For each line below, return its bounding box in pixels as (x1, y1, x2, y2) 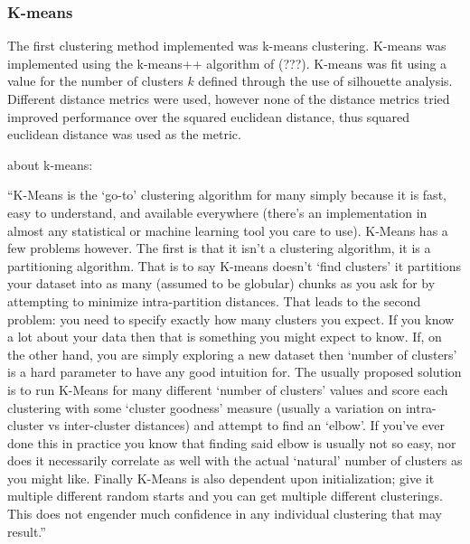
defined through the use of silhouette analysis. (198, 71, 453, 90)
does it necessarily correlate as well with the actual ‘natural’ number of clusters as (7, 451, 463, 470)
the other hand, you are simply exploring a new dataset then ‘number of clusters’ (7, 344, 457, 363)
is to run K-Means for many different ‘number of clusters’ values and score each (7, 380, 448, 399)
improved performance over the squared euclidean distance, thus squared (7, 107, 410, 126)
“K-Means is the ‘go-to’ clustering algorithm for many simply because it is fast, (7, 185, 446, 204)
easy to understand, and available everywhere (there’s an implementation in (7, 202, 428, 221)
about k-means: (7, 155, 93, 174)
